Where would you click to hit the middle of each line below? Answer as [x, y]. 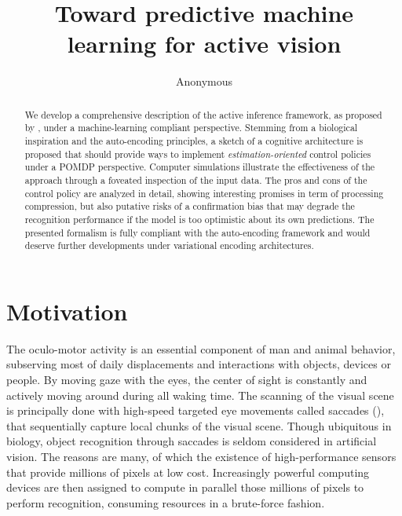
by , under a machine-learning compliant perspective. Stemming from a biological [191, 128]
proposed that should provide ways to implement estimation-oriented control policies [198, 154]
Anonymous [204, 81]
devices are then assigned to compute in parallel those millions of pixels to [185, 487]
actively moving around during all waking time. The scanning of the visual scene [200, 395]
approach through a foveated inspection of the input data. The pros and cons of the [196, 179]
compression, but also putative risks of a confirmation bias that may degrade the [190, 206]
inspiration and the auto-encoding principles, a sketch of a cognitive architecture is [194, 141]
